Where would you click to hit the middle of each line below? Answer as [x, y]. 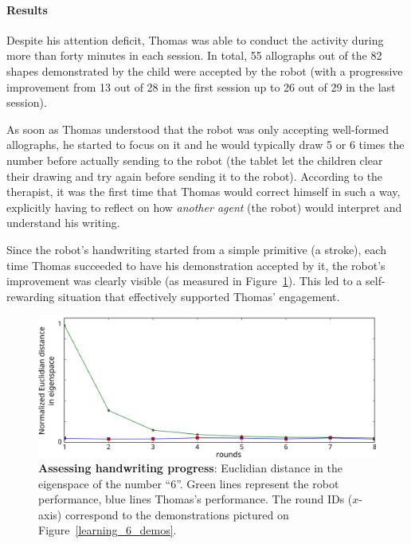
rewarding [31, 296]
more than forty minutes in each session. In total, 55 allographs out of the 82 [194, 55]
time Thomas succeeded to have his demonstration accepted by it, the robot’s [196, 265]
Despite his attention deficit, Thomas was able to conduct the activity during [195, 39]
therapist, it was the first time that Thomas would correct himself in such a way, [204, 192]
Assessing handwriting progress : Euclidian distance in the [190, 468]
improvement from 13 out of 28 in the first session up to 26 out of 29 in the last [201, 86]
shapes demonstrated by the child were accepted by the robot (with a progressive [205, 70]
